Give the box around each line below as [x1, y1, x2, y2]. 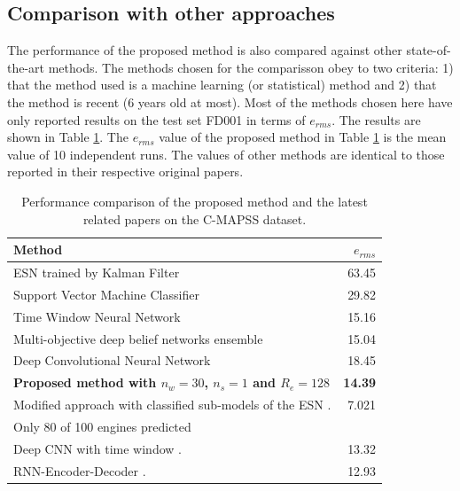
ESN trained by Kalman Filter [13, 262, 180, 281]
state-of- [406, 41, 451, 59]
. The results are [331, 110, 421, 129]
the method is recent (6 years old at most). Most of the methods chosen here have [7, 92, 453, 111]
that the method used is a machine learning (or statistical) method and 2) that [7, 75, 437, 94]
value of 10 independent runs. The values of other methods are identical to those [7, 144, 445, 163]
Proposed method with [13, 373, 157, 392]
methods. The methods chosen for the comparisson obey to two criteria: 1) [48, 58, 454, 76]
